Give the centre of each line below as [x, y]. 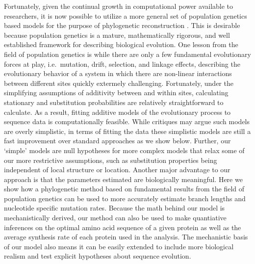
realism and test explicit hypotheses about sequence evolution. [98, 256]
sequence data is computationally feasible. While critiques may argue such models [127, 121]
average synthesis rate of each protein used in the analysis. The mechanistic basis [126, 237]
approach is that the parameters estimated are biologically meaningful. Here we [123, 179]
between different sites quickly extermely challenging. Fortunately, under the [119, 83]
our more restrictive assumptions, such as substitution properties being [111, 160]
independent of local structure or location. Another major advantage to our [117, 170]
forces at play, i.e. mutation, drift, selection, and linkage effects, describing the [122, 64]
